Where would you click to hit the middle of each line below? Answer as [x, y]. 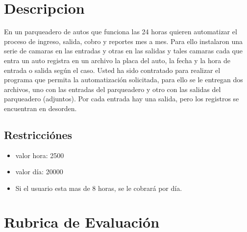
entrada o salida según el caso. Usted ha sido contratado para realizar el [112, 70]
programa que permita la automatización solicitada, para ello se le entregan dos [123, 80]
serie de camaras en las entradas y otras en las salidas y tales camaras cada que [123, 51]
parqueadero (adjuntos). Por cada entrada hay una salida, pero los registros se [122, 99]
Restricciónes [38, 134]
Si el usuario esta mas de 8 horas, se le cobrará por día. [99, 188]
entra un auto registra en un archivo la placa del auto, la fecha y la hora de [117, 60]
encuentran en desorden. [40, 108]
